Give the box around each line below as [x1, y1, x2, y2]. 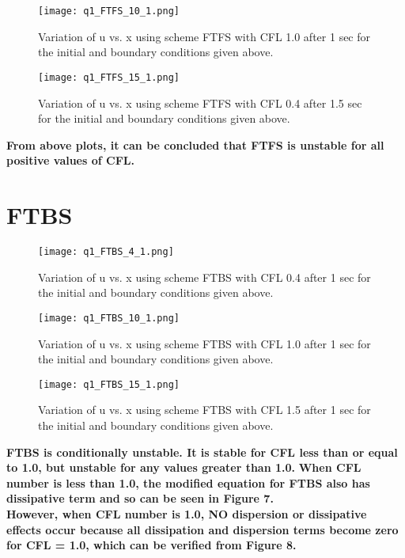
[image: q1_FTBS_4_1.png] [38, 246, 174, 257]
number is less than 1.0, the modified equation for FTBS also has [6, 474, 370, 491]
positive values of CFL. [6, 152, 134, 169]
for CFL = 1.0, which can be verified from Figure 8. [6, 537, 297, 553]
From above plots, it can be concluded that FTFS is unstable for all [6, 136, 384, 153]
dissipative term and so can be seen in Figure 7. [6, 490, 274, 507]
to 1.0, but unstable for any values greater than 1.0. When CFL [6, 459, 361, 476]
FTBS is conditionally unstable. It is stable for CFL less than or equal [6, 443, 398, 460]
